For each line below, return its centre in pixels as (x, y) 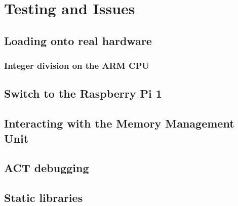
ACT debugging (47, 168)
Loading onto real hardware (78, 40)
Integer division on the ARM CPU (77, 66)
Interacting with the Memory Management (119, 123)
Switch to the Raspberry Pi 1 (83, 93)
